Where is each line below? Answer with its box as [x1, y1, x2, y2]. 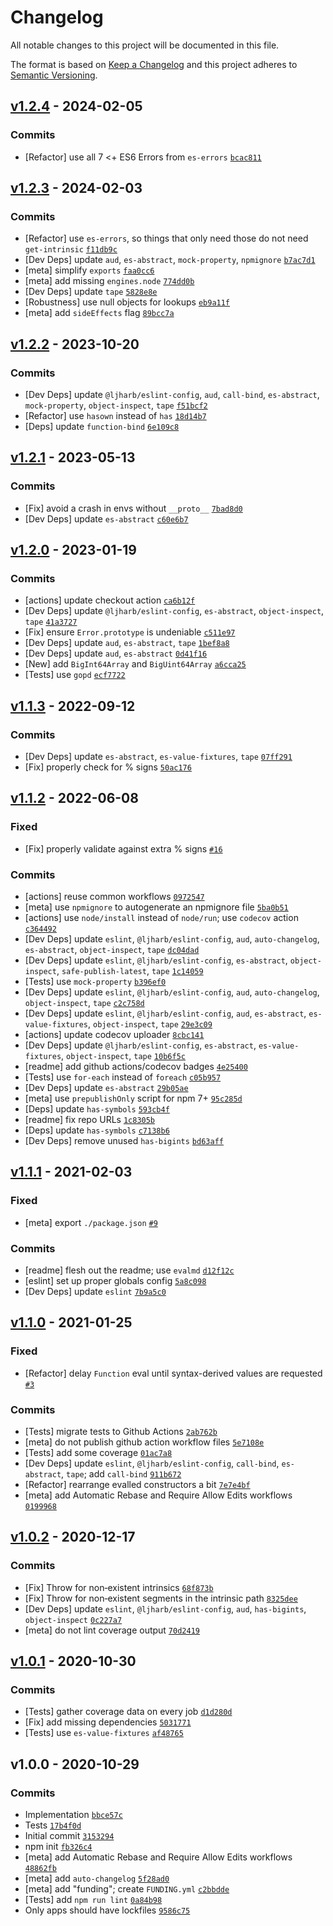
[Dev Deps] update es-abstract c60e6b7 [24, 512, 189, 525]
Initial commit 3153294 [24, 1830, 115, 1842]
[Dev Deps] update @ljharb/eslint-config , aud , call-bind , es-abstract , [24, 389, 320, 400]
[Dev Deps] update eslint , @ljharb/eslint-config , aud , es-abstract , [24, 1007, 307, 1020]
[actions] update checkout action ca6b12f [24, 594, 196, 606]
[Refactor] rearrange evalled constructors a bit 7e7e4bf [24, 1479, 251, 1491]
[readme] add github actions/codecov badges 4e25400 [24, 1061, 248, 1073]
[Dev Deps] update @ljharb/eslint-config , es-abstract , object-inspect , [24, 605, 325, 617]
